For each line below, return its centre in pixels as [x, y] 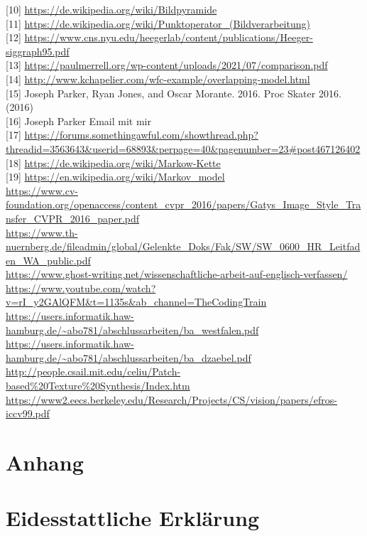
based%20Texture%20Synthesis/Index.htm [98, 386]
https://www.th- [42, 232]
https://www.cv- [42, 190]
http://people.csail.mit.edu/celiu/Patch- [93, 371]
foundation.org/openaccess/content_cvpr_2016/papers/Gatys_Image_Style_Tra [183, 204]
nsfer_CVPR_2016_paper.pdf [73, 218]
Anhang [45, 462]
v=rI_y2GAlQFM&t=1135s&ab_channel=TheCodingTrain [136, 302]
